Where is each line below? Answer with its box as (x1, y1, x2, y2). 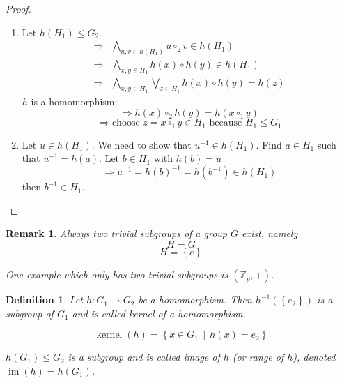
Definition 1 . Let (6, 292, 83, 307)
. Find (256, 137, 282, 151)
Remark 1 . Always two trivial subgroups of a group (6, 226, 227, 241)
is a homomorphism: (31, 93, 118, 108)
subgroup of (6, 306, 54, 320)
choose (111, 118, 140, 128)
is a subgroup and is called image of (68, 350, 220, 364)
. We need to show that (91, 137, 192, 151)
